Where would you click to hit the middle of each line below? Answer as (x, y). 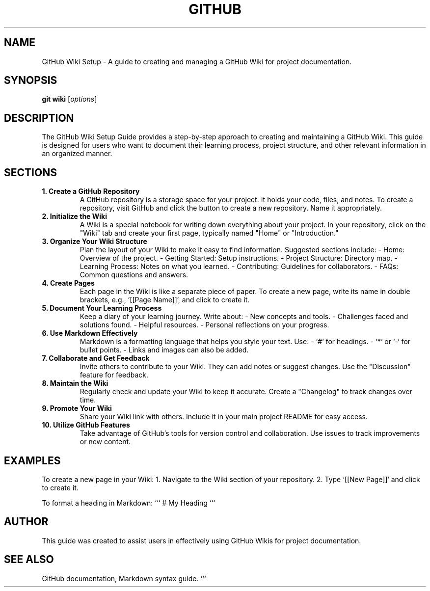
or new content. (105, 442)
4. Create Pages (68, 283)
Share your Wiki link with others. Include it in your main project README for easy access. (224, 417)
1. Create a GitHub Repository (91, 191)
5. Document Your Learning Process (102, 308)
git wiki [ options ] (69, 99)
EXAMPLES (32, 460)
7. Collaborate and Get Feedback (96, 358)
